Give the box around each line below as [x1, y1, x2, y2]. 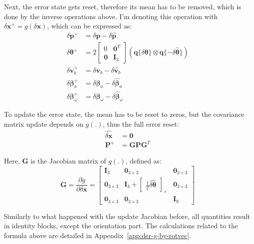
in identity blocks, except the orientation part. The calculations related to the [4, 220, 238, 231]
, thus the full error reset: [103, 119, 179, 129]
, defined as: [125, 156, 162, 166]
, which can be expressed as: [47, 21, 132, 31]
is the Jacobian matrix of [30, 156, 106, 166]
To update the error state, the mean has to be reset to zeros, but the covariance [4, 109, 245, 119]
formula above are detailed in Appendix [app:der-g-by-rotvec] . [4, 230, 191, 240]
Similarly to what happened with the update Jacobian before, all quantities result [4, 211, 251, 221]
